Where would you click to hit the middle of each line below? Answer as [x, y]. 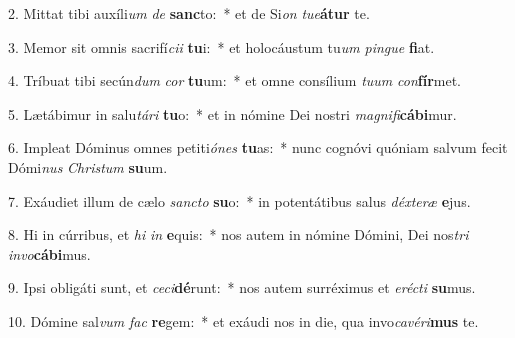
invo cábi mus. [49, 253]
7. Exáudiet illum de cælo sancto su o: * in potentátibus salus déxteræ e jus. [239, 200]
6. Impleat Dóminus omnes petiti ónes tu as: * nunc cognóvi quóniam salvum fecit [258, 147]
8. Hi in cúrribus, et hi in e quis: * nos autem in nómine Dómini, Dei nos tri [238, 234]
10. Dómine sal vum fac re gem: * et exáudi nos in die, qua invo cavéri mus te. [243, 320]
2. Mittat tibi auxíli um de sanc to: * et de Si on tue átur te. [189, 13]
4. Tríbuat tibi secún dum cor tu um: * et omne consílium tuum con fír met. [234, 80]
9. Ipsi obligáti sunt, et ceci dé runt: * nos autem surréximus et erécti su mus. [242, 287]
